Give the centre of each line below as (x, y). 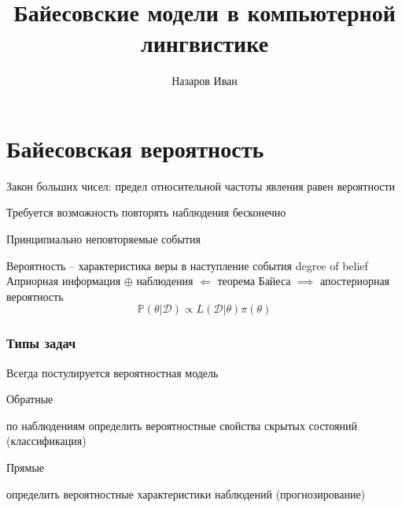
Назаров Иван (205, 81)
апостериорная (355, 281)
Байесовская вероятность (135, 148)
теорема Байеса (254, 281)
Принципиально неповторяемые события (103, 239)
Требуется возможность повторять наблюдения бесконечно (146, 212)
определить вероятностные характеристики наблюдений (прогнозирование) (186, 493)
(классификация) (46, 441)
